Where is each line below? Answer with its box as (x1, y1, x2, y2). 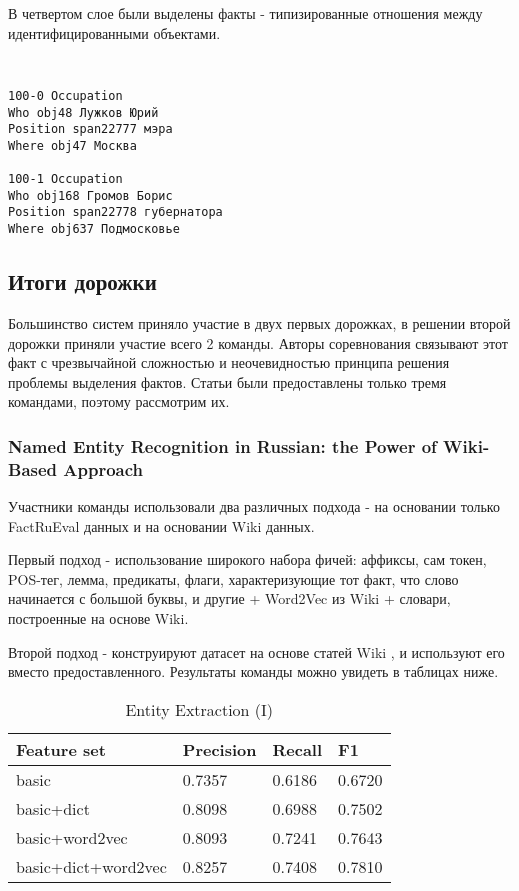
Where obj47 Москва (8, 138, 137, 153)
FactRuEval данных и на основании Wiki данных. (8, 515, 315, 536)
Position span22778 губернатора (8, 205, 223, 220)
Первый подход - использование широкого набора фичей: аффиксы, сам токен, (8, 549, 487, 570)
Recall (272, 737, 323, 761)
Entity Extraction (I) (125, 697, 274, 721)
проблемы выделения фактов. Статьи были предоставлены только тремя (8, 371, 447, 392)
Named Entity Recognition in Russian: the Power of (8, 433, 437, 458)
